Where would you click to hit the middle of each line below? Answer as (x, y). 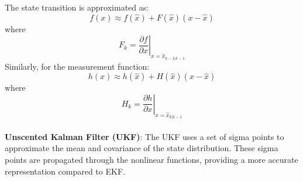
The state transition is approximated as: (77, 7)
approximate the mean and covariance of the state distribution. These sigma (142, 148)
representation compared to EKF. (65, 171)
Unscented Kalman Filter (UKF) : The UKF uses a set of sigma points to (144, 136)
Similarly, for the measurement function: (77, 66)
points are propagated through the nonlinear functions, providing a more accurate (151, 160)
